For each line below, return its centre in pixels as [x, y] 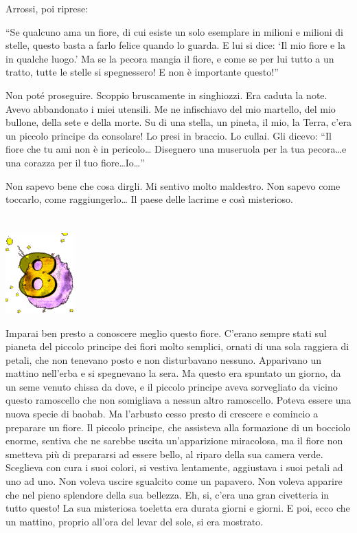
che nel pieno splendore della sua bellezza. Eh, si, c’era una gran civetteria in [168, 494]
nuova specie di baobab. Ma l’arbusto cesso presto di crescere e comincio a [162, 414]
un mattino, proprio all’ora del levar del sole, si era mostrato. [134, 521]
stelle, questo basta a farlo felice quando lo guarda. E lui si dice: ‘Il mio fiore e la [175, 45]
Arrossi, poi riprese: [47, 8]
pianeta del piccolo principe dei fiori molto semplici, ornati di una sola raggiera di [177, 346]
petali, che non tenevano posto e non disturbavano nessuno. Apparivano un [164, 359]
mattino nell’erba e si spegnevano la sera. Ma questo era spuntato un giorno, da [173, 373]
